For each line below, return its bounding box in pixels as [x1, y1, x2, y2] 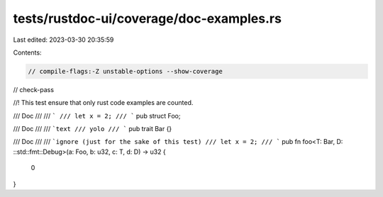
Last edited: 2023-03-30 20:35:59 [13, 35, 114, 44]
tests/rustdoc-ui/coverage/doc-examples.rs [13, 11, 282, 26]
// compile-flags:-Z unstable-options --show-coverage [28, 67, 223, 75]
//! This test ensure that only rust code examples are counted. [13, 98, 194, 107]
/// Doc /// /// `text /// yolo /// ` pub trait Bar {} [13, 125, 172, 133]
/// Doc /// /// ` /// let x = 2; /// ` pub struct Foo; [13, 111, 181, 120]
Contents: [13, 48, 42, 57]
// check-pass [13, 85, 55, 94]
